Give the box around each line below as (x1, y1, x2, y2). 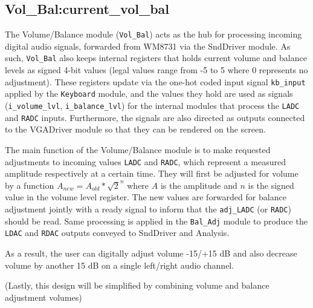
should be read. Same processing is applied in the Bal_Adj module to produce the (5, 214, 308, 227)
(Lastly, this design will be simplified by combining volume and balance (5, 279, 269, 292)
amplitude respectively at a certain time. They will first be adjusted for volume (5, 167, 298, 180)
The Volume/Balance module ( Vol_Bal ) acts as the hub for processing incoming (5, 28, 302, 41)
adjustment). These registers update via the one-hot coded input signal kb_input (5, 75, 306, 88)
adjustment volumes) (5, 290, 82, 303)
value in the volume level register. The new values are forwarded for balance (5, 191, 286, 203)
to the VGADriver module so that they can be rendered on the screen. (5, 123, 266, 136)
